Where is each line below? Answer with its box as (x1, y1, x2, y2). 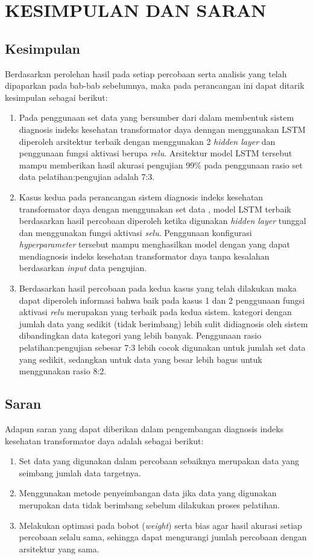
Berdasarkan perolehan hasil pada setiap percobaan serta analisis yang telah (5, 67, 287, 80)
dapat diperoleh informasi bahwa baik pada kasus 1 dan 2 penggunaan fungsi (19, 293, 305, 306)
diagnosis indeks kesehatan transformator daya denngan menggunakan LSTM (19, 123, 306, 135)
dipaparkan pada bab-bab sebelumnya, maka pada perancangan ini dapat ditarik (5, 79, 305, 92)
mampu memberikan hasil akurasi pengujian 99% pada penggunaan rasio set (19, 158, 303, 171)
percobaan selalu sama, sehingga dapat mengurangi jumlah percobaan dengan (19, 531, 307, 543)
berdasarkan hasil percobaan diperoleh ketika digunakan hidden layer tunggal (19, 214, 306, 227)
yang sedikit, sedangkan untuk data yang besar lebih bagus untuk (19, 353, 262, 365)
